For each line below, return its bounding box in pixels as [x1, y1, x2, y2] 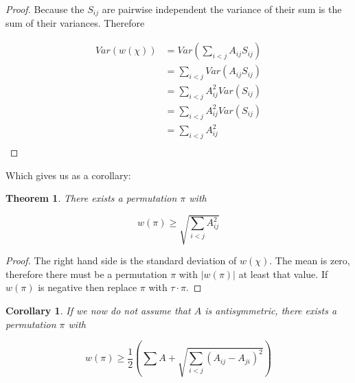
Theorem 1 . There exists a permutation [5, 191, 177, 205]
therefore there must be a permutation [5, 266, 168, 281]
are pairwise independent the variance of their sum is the [102, 2, 342, 16]
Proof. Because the [5, 2, 84, 16]
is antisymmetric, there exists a [205, 303, 337, 318]
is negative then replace [38, 280, 137, 294]
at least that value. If [238, 266, 328, 281]
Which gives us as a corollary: [5, 167, 131, 182]
